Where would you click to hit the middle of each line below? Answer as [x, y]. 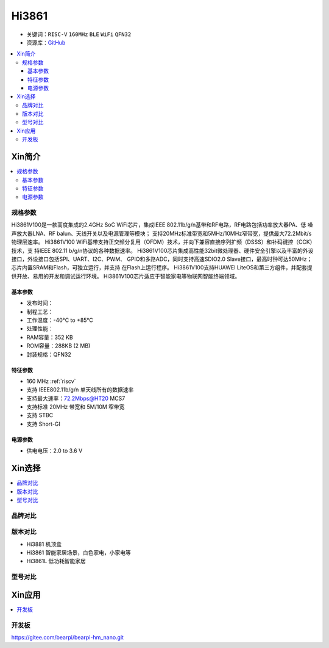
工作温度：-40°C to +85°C [60, 320]
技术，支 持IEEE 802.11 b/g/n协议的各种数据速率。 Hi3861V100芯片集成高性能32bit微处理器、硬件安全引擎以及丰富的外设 [162, 250]
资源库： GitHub [46, 42]
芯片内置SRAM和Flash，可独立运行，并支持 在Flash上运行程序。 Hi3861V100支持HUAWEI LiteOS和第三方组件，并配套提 [162, 268]
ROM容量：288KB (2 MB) [58, 346]
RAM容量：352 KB [50, 337]
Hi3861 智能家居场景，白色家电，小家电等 [79, 553]
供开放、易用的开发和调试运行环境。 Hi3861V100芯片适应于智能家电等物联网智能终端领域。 [126, 276]
